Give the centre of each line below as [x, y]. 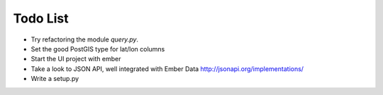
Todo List [41, 18]
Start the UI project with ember [76, 59]
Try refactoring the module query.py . [84, 39]
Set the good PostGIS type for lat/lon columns [98, 49]
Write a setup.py [55, 79]
